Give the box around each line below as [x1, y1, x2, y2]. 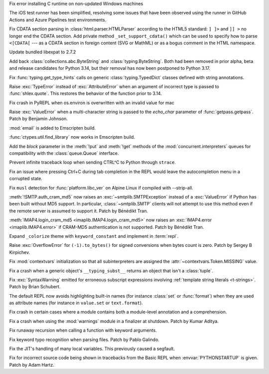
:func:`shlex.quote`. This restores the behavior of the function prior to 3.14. [9, 90, 162, 97]
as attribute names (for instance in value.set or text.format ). [9, 300, 143, 306]
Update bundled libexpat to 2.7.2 [9, 49, 76, 55]
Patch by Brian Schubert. [9, 284, 61, 290]
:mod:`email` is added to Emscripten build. [9, 125, 96, 131]
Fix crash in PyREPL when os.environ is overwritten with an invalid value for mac [9, 100, 174, 106]
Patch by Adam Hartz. [9, 362, 54, 368]
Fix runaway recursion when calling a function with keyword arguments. [9, 327, 157, 334]
